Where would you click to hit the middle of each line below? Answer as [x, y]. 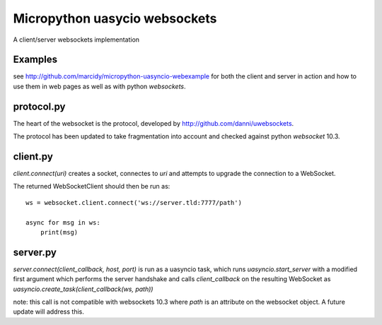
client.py [33, 156]
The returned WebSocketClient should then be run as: [92, 187]
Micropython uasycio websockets [115, 18]
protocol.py [39, 106]
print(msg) [59, 232]
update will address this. [48, 312]
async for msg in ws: [63, 222]
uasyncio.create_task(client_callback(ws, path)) [83, 289]
